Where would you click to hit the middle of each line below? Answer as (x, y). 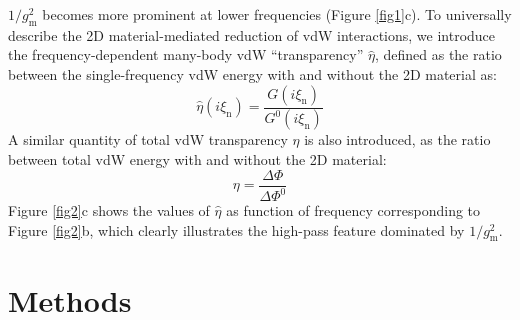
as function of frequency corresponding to (353, 210)
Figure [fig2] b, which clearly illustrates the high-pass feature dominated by (236, 229)
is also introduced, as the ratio (397, 139)
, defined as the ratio (438, 54)
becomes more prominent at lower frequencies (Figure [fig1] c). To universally (277, 14)
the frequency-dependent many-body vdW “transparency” (186, 54)
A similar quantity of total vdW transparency (148, 139)
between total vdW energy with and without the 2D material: (197, 159)
